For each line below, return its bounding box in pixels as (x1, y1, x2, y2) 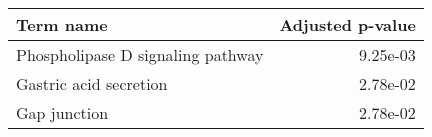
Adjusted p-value (279, 13, 416, 36)
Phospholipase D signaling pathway (16, 43, 264, 66)
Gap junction (16, 101, 109, 124)
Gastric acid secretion (16, 72, 168, 95)
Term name (16, 13, 108, 36)
